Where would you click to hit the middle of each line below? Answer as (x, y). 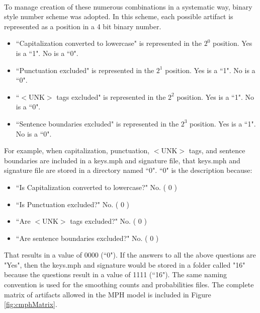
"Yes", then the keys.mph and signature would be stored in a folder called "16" (125, 264)
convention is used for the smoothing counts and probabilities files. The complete (129, 285)
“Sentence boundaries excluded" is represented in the (97, 123)
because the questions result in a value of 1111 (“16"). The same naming (116, 274)
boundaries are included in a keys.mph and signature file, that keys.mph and (122, 160)
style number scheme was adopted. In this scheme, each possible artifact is (119, 16)
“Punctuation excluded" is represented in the (85, 70)
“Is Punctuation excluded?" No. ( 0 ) (73, 204)
